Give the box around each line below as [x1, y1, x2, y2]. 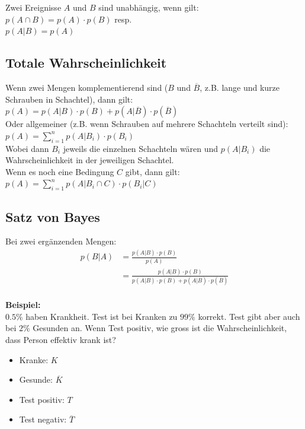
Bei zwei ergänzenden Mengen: [5, 235, 117, 247]
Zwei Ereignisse [5, 1, 62, 13]
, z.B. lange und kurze [200, 81, 280, 93]
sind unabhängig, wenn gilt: [98, 1, 199, 13]
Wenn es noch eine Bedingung [5, 165, 114, 177]
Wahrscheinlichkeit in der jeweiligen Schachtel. [5, 154, 174, 166]
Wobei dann [5, 142, 49, 154]
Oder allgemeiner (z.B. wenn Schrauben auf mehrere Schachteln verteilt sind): [5, 117, 288, 130]
